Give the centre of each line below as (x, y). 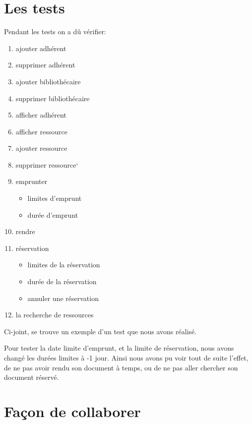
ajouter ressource (41, 148)
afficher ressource (41, 131)
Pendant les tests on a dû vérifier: (55, 31)
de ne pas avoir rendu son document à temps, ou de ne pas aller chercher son (121, 367)
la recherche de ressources (55, 315)
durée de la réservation (62, 281)
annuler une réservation (63, 298)
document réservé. (31, 377)
